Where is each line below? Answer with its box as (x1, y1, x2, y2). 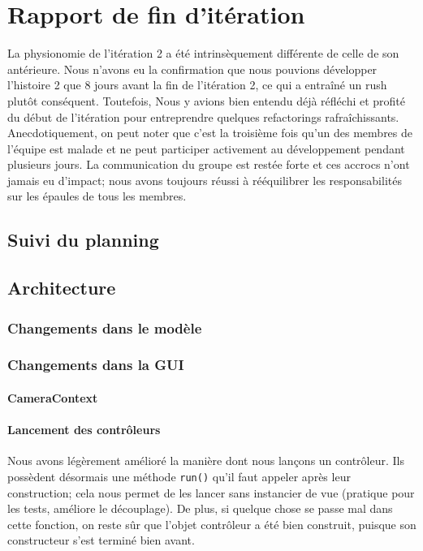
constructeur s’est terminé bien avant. (7, 532, 195, 549)
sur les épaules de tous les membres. (7, 187, 187, 204)
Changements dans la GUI (7, 355, 184, 375)
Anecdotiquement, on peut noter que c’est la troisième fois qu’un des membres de (7, 124, 413, 141)
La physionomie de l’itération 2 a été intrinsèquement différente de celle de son (7, 45, 399, 62)
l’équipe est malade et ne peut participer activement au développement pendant (7, 140, 405, 157)
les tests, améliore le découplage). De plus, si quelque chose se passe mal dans (7, 500, 393, 517)
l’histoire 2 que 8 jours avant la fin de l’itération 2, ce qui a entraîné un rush (7, 76, 387, 93)
